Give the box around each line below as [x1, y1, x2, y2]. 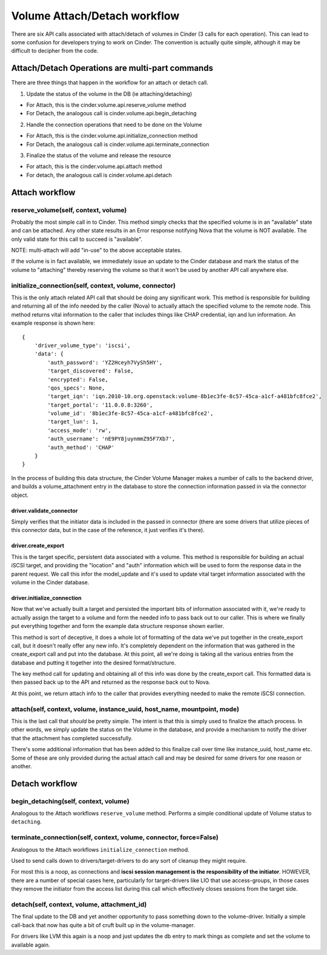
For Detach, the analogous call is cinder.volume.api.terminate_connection [26, 140, 210, 148]
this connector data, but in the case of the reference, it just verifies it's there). [11, 527, 205, 534]
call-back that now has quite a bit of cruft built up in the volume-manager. [11, 921, 195, 928]
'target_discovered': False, [47, 368, 134, 374]
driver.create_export [11, 542, 65, 549]
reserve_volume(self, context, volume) [11, 206, 127, 214]
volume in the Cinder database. [11, 578, 90, 585]
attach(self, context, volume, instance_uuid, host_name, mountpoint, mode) [11, 704, 239, 713]
